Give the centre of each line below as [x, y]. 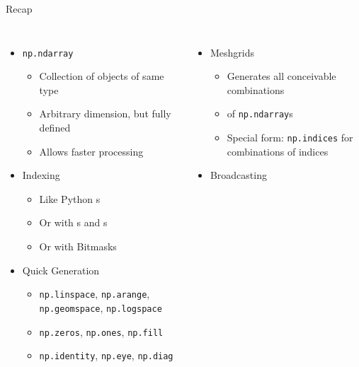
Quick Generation [61, 270]
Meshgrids [232, 52]
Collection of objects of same [102, 76]
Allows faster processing [91, 151]
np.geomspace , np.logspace [101, 307]
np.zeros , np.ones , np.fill [101, 331]
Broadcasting [238, 175]
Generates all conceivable [281, 76]
